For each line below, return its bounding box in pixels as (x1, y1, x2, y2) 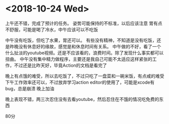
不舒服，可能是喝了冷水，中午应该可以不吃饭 (5, 26, 98, 33)
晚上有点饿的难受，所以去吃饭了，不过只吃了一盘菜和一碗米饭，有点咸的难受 (5, 73, 164, 79)
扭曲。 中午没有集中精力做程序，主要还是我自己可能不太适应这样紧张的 (5, 56, 152, 62)
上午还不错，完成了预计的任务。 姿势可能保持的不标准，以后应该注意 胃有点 (5, 20, 162, 26)
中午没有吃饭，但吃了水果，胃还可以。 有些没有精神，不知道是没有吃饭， (5, 37, 157, 43)
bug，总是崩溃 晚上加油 (5, 85, 54, 91)
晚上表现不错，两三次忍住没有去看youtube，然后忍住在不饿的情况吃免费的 (5, 96, 159, 102)
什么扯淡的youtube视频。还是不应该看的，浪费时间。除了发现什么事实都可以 (5, 50, 164, 56)
